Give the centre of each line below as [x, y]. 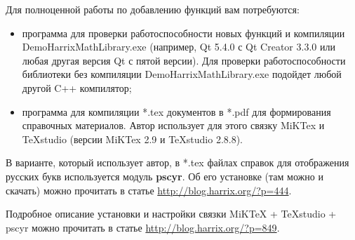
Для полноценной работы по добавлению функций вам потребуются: [153, 9]
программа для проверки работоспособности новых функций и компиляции [183, 33]
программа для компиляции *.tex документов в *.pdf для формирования [176, 111]
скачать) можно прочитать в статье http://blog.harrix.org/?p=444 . [149, 190]
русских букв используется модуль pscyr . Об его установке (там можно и [165, 176]
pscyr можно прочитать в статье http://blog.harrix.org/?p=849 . [143, 227]
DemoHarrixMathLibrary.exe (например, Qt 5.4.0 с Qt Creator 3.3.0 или [179, 47]
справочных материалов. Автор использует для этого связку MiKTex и [173, 125]
